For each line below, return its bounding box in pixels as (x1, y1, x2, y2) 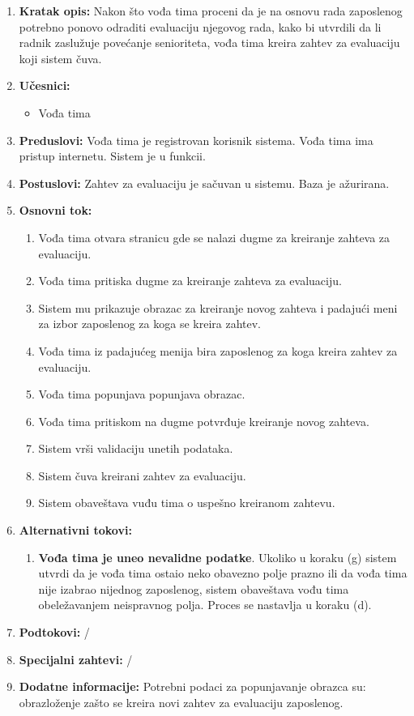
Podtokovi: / (19, 624, 90, 641)
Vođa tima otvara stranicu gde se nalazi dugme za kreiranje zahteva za (38, 228, 391, 245)
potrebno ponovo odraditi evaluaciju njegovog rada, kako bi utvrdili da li (19, 18, 382, 35)
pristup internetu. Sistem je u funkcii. (19, 147, 206, 164)
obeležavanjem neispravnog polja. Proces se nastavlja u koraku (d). (38, 596, 372, 613)
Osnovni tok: (19, 202, 92, 219)
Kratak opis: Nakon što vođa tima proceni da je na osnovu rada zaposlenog (19, 2, 403, 19)
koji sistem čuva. (19, 49, 102, 66)
